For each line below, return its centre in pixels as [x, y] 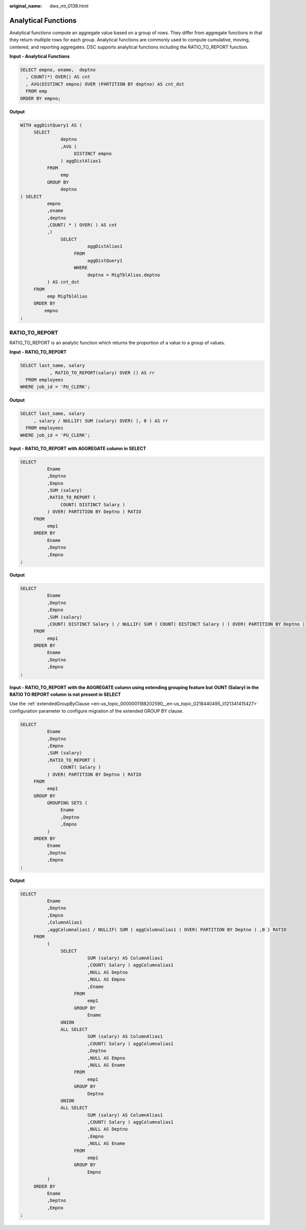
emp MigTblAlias [67, 296]
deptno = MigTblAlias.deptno [124, 275]
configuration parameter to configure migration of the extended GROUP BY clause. [96, 711]
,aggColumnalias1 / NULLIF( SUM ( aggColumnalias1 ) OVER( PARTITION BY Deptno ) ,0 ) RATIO [167, 930]
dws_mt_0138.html [69, 6]
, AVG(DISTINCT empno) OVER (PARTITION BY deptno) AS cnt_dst [105, 84]
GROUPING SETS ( [67, 803]
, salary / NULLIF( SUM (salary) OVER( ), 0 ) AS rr [101, 421]
